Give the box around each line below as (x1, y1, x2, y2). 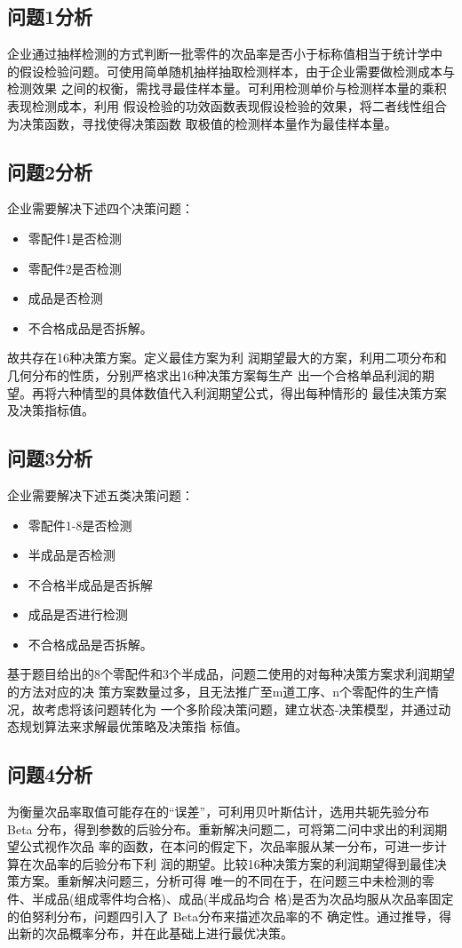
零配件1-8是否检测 (28, 515, 132, 534)
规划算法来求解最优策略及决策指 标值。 (19, 717, 248, 736)
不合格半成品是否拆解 (28, 575, 153, 593)
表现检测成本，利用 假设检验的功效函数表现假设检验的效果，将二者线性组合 (7, 96, 447, 115)
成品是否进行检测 (28, 605, 128, 624)
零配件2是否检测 (28, 259, 122, 277)
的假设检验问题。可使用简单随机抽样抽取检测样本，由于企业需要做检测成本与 (7, 61, 455, 80)
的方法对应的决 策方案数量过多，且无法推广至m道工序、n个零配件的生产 (7, 682, 427, 701)
